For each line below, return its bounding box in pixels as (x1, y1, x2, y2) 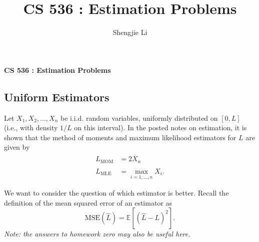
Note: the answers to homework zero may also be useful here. (4, 229, 190, 239)
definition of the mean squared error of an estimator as (4, 197, 172, 208)
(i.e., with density (4, 122, 58, 133)
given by (4, 142, 30, 152)
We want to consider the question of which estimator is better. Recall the (4, 188, 229, 198)
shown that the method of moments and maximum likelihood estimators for (4, 132, 236, 142)
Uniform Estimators (4, 89, 109, 104)
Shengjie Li (112, 27, 147, 37)
